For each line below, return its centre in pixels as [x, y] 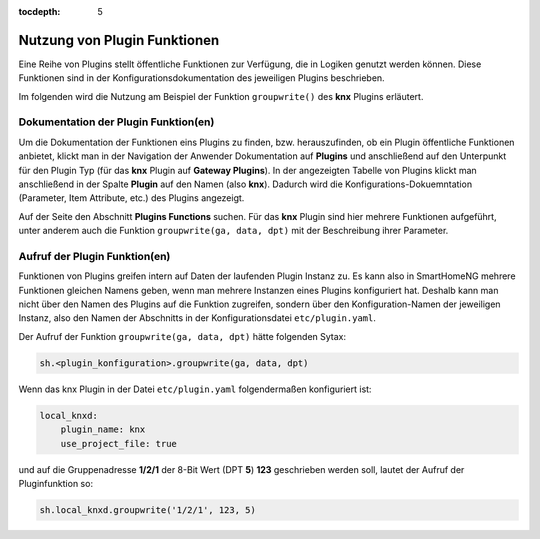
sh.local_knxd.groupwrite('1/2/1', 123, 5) [148, 509]
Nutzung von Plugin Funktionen [119, 40]
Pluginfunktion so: [56, 483]
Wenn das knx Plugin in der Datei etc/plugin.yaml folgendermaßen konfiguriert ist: [195, 389]
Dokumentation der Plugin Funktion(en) [116, 122]
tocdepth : [39, 11]
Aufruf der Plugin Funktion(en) [94, 256]
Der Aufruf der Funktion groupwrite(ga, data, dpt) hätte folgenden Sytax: [182, 336]
